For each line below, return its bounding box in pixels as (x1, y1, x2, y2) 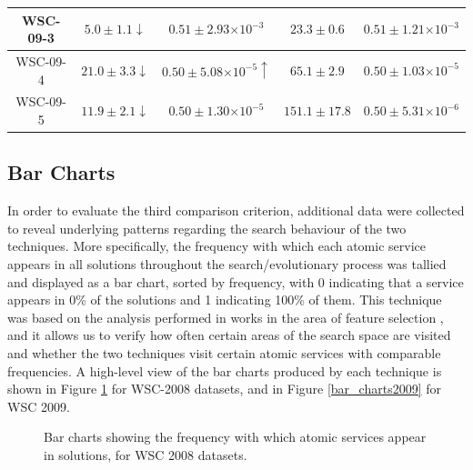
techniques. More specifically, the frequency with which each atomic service (7, 236, 426, 255)
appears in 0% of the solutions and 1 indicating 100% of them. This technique (7, 290, 442, 309)
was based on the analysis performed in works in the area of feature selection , (7, 307, 444, 326)
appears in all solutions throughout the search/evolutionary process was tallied (7, 255, 447, 274)
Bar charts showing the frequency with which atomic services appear (44, 427, 427, 446)
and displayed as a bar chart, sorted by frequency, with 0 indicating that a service (7, 272, 464, 291)
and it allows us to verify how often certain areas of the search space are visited (7, 325, 451, 345)
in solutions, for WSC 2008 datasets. (44, 445, 247, 464)
